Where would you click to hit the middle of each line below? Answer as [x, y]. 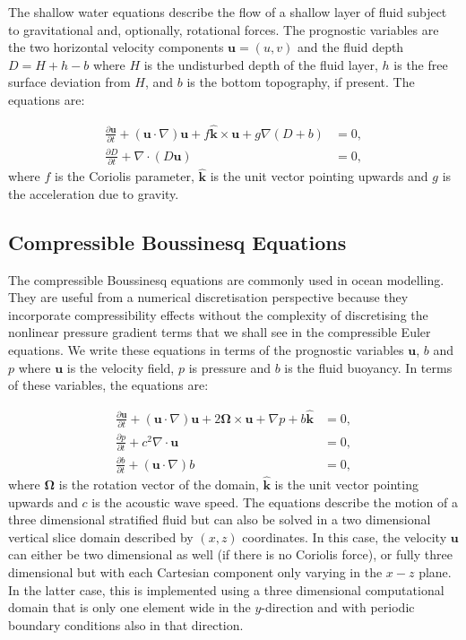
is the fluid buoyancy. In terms [368, 367]
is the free [421, 64]
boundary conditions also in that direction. [126, 624]
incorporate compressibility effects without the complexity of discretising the [218, 314]
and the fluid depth [350, 47]
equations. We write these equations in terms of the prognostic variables [206, 349]
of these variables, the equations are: [108, 385]
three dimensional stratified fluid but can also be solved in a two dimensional [220, 519]
